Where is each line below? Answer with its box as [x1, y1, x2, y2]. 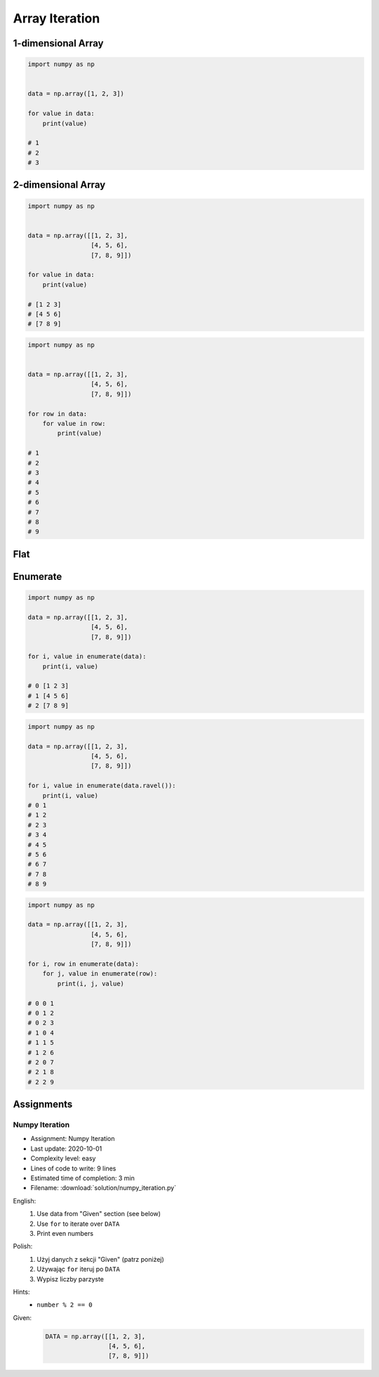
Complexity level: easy [30, 1154, 96, 1163]
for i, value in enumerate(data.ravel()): [27, 782, 176, 790]
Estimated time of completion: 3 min [30, 1174, 135, 1182]
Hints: [13, 1287, 30, 1296]
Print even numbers [36, 1229, 94, 1237]
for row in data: [27, 410, 88, 418]
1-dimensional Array [13, 37, 104, 49]
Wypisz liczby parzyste [36, 1274, 105, 1283]
